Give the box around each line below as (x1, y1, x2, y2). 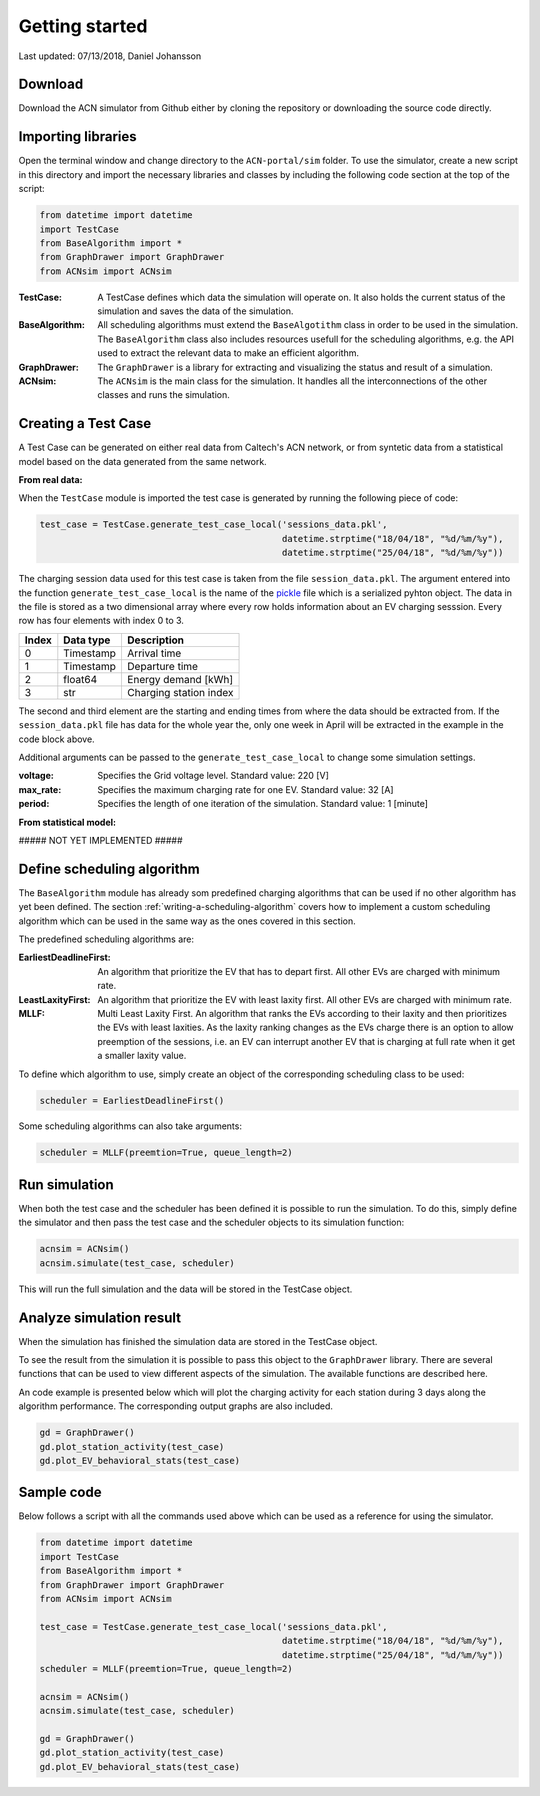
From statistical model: (18, 816, 117, 828)
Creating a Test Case (18, 415, 152, 432)
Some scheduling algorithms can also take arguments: (18, 1120, 242, 1132)
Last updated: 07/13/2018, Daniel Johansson (18, 50, 202, 62)
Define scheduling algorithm (18, 860, 200, 877)
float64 (63, 672, 98, 686)
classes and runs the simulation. (97, 389, 230, 401)
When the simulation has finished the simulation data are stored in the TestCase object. (18, 1335, 378, 1347)
